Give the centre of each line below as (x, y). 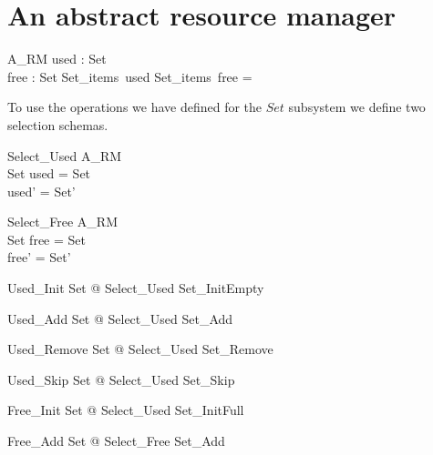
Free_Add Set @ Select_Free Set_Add (116, 441)
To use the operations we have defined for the (135, 107)
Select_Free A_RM (62, 222)
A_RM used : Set (57, 59)
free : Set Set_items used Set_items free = (130, 76)
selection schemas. (58, 124)
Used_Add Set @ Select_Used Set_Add (120, 318)
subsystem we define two (357, 107)
